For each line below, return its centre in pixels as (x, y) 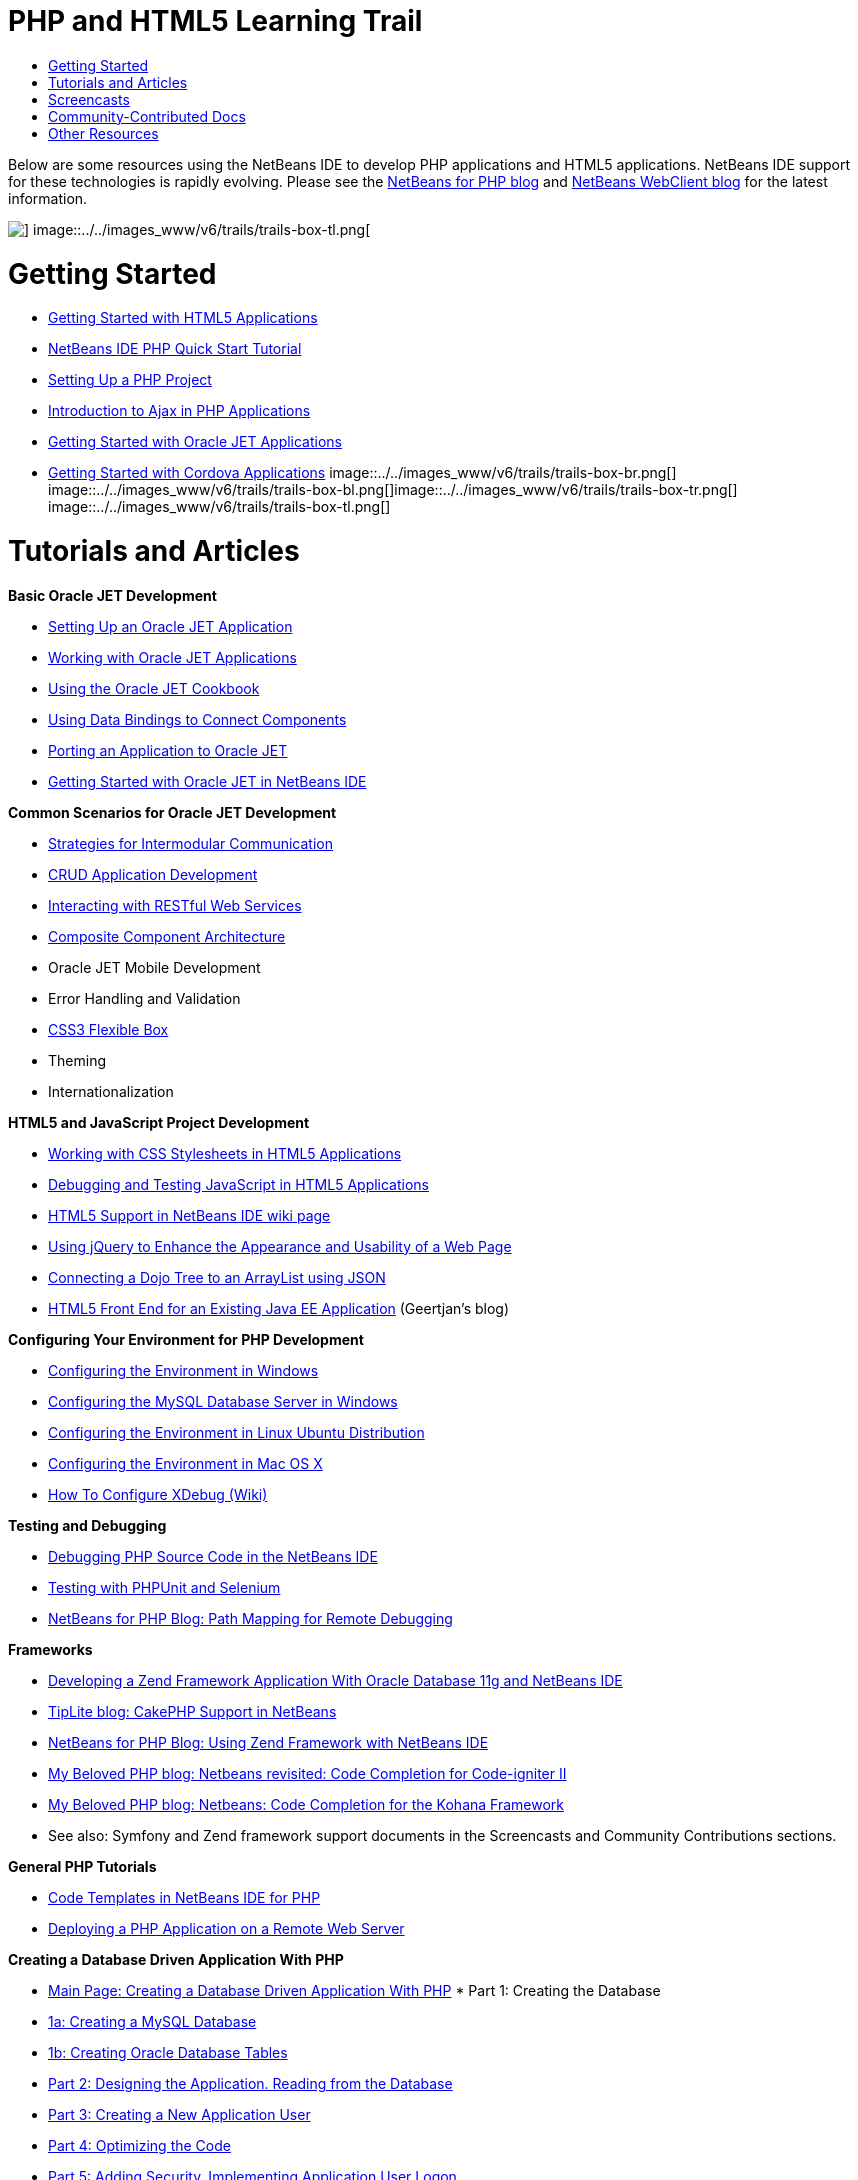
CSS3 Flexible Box (108, 1029)
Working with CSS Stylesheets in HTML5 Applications (225, 1153)
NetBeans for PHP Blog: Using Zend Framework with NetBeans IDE (268, 1742)
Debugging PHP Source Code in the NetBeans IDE (213, 1556)
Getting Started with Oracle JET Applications (195, 442)
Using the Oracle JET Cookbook (154, 688)
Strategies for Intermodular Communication (190, 843)
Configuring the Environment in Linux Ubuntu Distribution (236, 1432)
